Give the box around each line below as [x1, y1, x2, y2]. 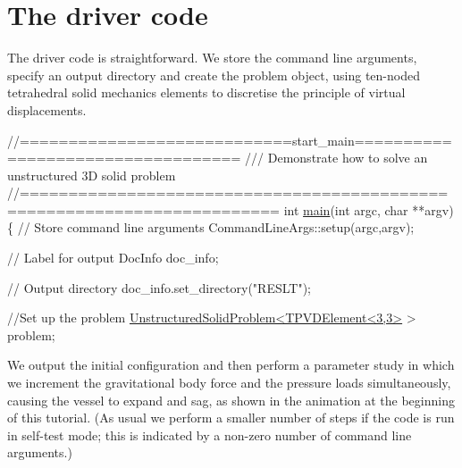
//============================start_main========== [7, 130, 452, 149]
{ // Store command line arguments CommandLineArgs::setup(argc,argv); [7, 218, 415, 237]
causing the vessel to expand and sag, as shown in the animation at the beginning [7, 390, 455, 409]
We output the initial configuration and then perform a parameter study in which [7, 355, 455, 374]
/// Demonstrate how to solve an [245, 148, 428, 167]
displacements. [7, 100, 87, 119]
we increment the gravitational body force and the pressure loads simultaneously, [7, 373, 451, 392]
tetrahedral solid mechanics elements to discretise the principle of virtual [7, 83, 406, 102]
